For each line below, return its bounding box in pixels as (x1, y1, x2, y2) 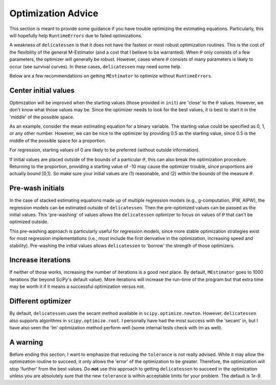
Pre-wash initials (9, 184, 65, 192)
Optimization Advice (9, 8, 99, 19)
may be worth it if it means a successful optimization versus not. (9, 283, 145, 290)
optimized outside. (9, 219, 49, 225)
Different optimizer (9, 297, 72, 306)
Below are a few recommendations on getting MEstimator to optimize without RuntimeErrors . (9, 73, 213, 79)
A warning (9, 338, 43, 347)
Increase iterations (9, 256, 71, 264)
